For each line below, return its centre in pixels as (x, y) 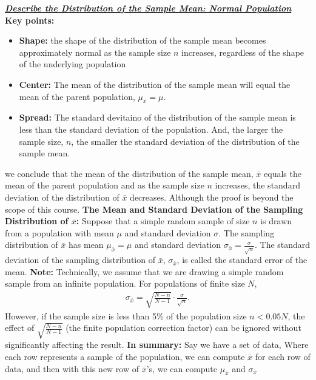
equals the (283, 173)
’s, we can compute (182, 368)
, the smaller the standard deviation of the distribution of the (185, 141)
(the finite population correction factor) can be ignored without (183, 328)
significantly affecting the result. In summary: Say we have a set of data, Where (157, 345)
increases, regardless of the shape (243, 52)
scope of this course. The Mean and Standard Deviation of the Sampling (154, 209)
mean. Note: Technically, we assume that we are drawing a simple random (144, 271)
